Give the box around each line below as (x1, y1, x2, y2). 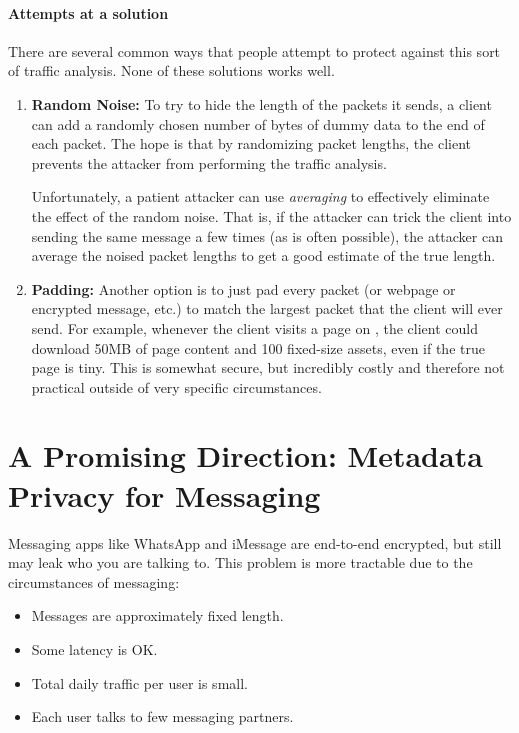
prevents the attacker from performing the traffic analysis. (31, 152, 387, 173)
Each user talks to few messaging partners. (31, 706, 294, 727)
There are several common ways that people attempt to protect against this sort (8, 40, 501, 61)
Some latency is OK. (31, 638, 158, 659)
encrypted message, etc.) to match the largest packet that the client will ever (31, 298, 503, 319)
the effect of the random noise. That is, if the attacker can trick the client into (31, 205, 512, 226)
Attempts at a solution (8, 2, 169, 23)
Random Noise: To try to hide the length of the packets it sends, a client (31, 93, 492, 114)
